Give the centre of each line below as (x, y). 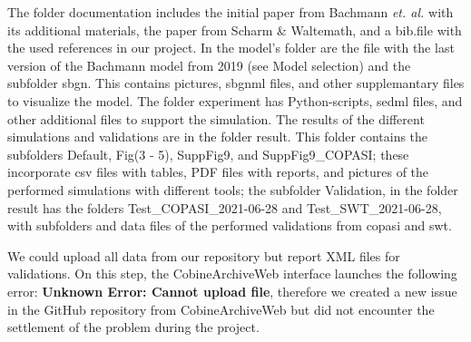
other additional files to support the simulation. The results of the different (216, 118)
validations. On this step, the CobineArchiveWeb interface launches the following (232, 274)
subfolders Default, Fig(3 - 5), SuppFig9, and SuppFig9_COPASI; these (208, 154)
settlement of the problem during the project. (133, 327)
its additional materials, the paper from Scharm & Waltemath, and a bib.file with (235, 29)
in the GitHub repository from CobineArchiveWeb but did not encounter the (221, 309)
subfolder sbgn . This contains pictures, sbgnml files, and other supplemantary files (236, 83)
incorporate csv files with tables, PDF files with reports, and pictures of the (218, 172)
